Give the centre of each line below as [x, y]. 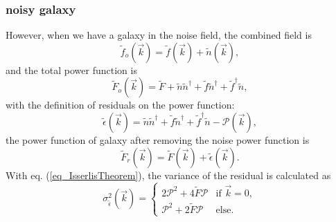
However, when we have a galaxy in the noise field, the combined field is [159, 35]
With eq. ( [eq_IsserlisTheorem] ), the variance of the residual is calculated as [168, 175]
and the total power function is [71, 70]
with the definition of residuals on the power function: [120, 105]
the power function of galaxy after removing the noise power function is [158, 140]
